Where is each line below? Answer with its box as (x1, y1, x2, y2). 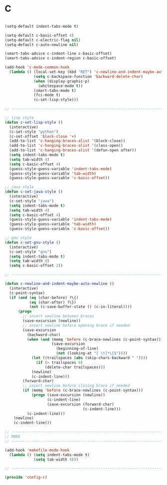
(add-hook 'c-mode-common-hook (4, 65, 70, 70)
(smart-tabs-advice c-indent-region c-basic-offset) (4, 56, 117, 61)
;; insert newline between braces (22, 314, 94, 319)
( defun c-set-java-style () (4, 189, 63, 195)
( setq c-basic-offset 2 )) (9, 263, 63, 268)
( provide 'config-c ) (4, 475, 48, 480)
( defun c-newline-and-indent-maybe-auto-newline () (4, 281, 114, 286)
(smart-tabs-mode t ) (33, 88, 77, 93)
